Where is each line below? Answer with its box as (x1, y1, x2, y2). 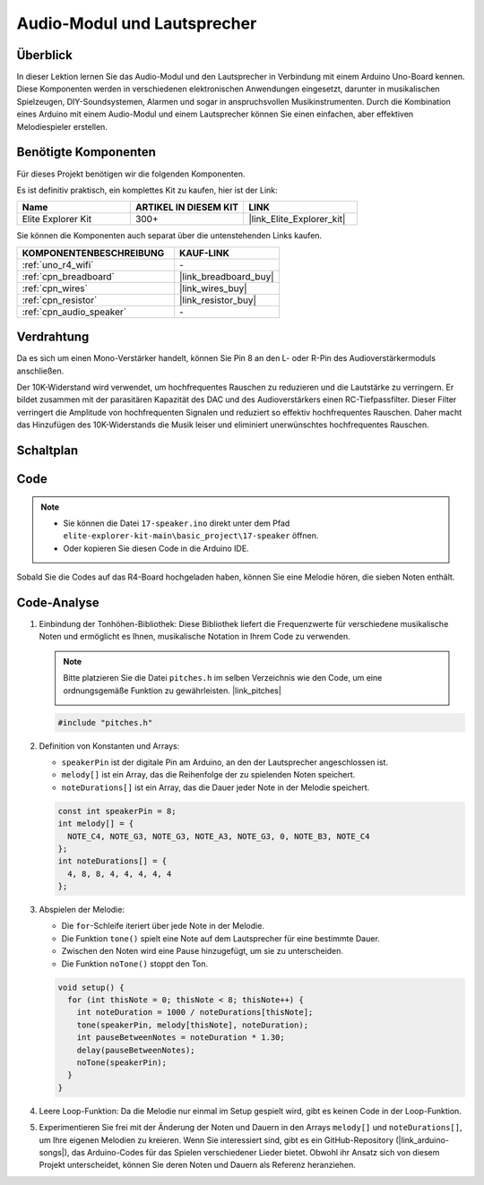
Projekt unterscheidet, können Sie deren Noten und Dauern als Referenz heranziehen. (39, 1160, 356, 1171)
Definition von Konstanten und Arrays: (39, 740, 180, 751)
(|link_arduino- (395, 1134, 450, 1146)
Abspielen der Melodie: (39, 905, 125, 915)
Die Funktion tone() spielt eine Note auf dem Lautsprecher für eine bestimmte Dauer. (61, 932, 380, 944)
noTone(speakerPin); (76, 1057, 168, 1068)
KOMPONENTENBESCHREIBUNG (22, 246, 165, 259)
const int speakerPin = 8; (57, 806, 177, 816)
